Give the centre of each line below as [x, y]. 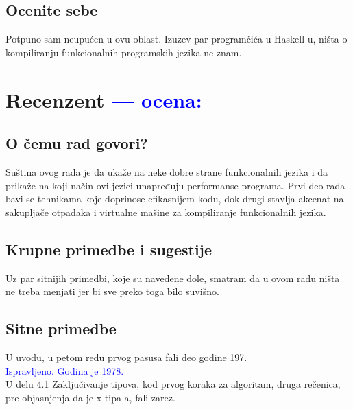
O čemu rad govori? [77, 143]
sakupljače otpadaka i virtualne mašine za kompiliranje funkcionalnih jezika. [166, 212]
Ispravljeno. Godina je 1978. [65, 370]
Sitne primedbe [61, 328]
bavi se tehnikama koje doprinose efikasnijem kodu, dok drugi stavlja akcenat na [175, 199]
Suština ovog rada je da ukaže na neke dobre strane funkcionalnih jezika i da [167, 171]
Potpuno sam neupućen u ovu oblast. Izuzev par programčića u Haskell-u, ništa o [176, 39]
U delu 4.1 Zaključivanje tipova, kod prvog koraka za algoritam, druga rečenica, [173, 384]
